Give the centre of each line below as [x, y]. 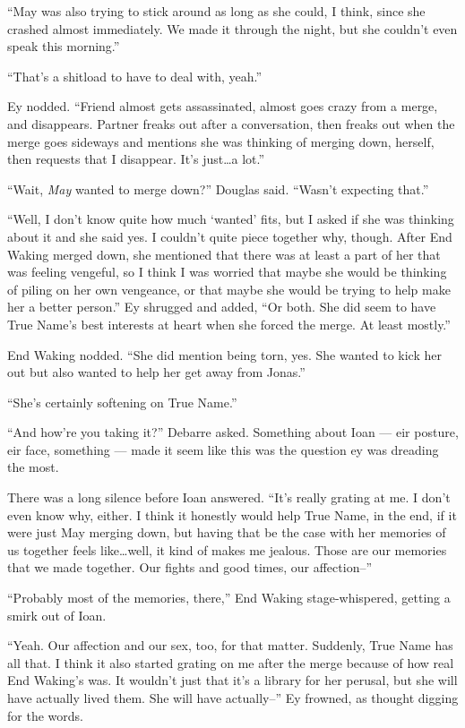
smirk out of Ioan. [57, 615]
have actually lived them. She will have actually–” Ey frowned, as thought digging [233, 698]
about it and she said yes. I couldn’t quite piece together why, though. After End [230, 236]
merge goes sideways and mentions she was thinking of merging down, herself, [221, 141]
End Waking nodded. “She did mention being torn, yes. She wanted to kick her [224, 354]
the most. [33, 467]
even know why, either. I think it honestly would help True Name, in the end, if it [232, 514]
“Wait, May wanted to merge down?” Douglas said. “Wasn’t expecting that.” [218, 188]
